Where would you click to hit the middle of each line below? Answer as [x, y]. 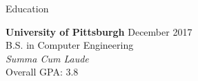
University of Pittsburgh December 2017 [99, 31]
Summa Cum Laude [47, 58]
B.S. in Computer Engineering [70, 45]
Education [27, 8]
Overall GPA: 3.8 [42, 72]
